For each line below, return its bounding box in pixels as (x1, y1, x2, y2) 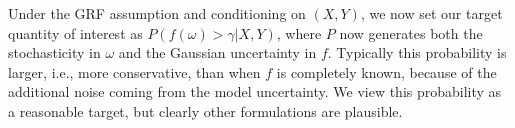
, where (276, 22, 322, 43)
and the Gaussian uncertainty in (118, 42, 317, 63)
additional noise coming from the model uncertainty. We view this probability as (8, 81, 502, 102)
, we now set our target (360, 3, 503, 23)
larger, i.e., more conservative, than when (8, 61, 261, 82)
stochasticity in (8, 42, 101, 63)
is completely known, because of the (276, 61, 497, 82)
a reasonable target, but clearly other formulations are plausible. (8, 100, 403, 121)
